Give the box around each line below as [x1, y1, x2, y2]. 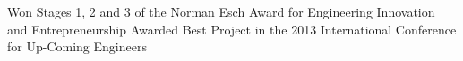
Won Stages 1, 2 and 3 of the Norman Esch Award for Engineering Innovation [7, 3, 435, 20]
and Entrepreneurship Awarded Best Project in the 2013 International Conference [7, 19, 457, 38]
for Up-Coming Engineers [7, 37, 147, 56]
